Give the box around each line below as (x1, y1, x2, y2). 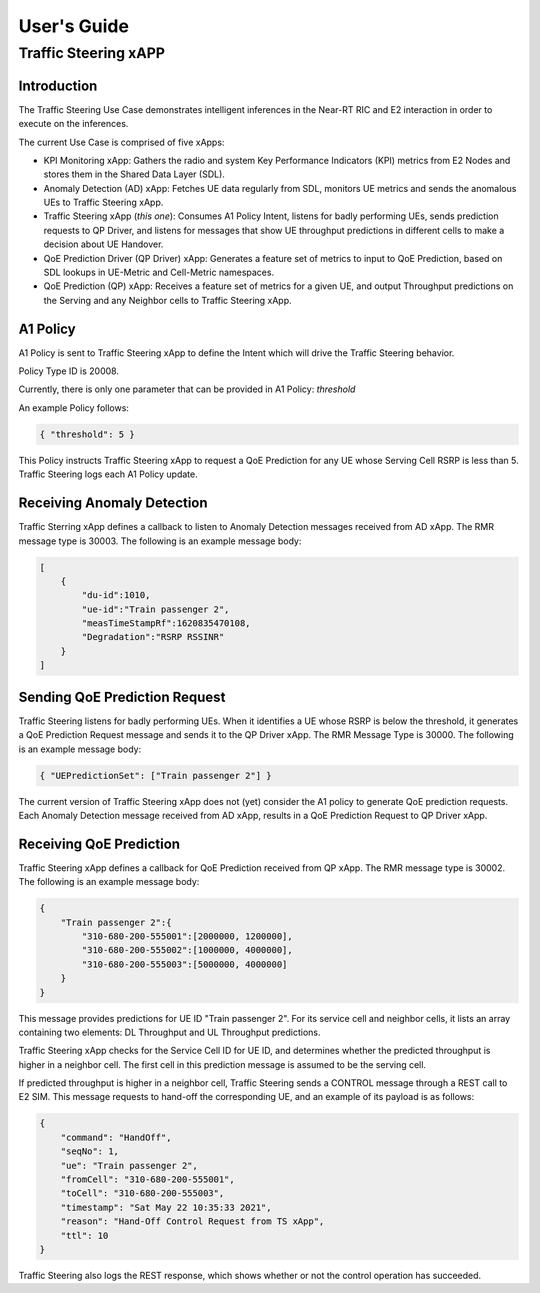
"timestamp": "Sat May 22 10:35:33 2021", (60, 1201, 272, 1213)
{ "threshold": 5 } (39, 428, 135, 440)
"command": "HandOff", (60, 1131, 172, 1143)
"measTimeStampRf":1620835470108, (81, 618, 251, 629)
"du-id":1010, (81, 590, 151, 601)
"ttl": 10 (60, 1230, 109, 1241)
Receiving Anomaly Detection (18, 495, 209, 512)
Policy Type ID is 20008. (18, 365, 120, 377)
